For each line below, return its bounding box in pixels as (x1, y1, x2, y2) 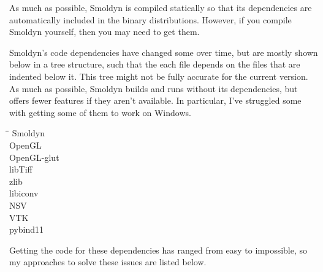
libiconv (9, 187, 39, 200)
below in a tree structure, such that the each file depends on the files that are (9, 58, 300, 71)
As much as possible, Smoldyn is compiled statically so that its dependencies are (9, 1, 312, 14)
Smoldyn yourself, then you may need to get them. (9, 25, 200, 38)
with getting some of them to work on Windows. (9, 106, 191, 119)
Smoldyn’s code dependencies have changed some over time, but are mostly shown (9, 45, 318, 58)
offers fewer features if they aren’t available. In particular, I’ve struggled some (9, 94, 302, 107)
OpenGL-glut (9, 150, 59, 163)
